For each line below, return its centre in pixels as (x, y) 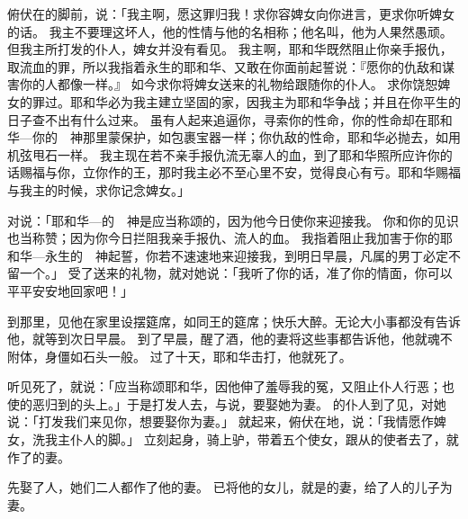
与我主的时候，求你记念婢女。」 (99, 189)
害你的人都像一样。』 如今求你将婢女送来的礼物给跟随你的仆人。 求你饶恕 (223, 84)
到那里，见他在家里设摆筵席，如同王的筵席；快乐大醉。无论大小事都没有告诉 (234, 321)
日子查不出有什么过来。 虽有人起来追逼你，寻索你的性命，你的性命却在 (217, 119)
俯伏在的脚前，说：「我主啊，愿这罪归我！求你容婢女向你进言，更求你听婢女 (231, 13)
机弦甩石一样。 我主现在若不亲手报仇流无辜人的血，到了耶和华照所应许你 (224, 154)
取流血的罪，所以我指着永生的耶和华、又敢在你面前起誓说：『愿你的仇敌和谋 (231, 66)
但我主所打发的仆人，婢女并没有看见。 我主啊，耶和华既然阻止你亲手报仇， (230, 49)
